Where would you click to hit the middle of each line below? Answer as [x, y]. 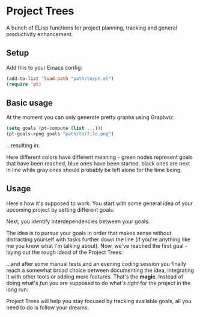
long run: [17, 289]
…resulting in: [23, 146]
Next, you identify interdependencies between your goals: [78, 221]
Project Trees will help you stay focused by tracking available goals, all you [99, 301]
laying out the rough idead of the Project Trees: [65, 252]
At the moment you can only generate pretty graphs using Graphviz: [90, 117]
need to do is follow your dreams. [47, 307]
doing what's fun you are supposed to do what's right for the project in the [98, 283]
